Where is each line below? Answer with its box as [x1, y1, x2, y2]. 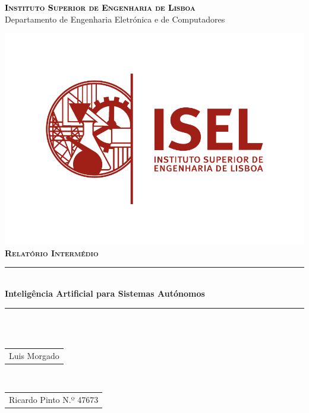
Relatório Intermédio [5, 246, 99, 259]
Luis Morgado [9, 349, 59, 361]
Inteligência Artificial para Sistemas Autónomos [5, 287, 205, 300]
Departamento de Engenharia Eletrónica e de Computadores [5, 12, 225, 25]
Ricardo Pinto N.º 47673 [9, 393, 99, 406]
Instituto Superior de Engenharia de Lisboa [5, 1, 196, 13]
